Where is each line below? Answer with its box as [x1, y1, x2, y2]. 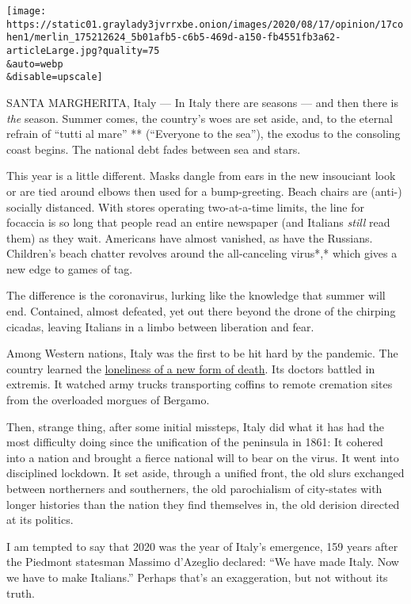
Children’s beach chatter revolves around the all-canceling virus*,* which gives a [6, 245, 398, 262]
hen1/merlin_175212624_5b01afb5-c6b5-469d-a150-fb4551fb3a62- [6, 32, 341, 44]
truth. [6, 584, 35, 601]
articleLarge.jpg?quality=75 [6, 44, 160, 56]
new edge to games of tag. [6, 260, 133, 277]
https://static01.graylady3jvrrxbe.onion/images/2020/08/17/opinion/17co [6, 18, 404, 30]
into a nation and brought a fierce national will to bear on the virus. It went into [6, 449, 399, 465]
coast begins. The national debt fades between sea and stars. [6, 140, 301, 157]
